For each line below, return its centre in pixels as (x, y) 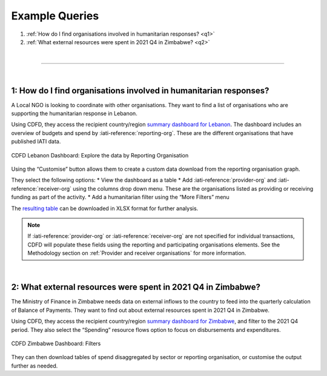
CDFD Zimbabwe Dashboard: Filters (56, 343)
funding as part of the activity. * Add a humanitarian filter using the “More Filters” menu (120, 197)
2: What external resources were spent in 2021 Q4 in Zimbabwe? (136, 287)
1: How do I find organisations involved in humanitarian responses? (140, 91)
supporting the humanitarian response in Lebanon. (74, 114)
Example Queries (55, 16)
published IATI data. (36, 142)
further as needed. (35, 366)
